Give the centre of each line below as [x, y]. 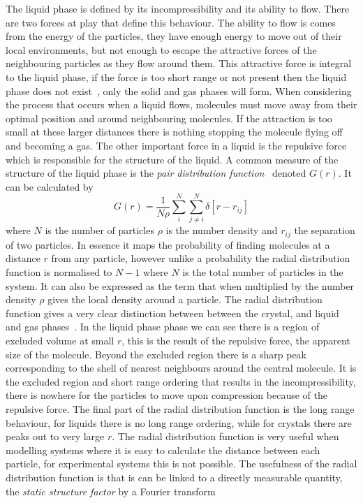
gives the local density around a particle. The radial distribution [185, 299]
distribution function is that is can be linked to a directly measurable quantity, [174, 477]
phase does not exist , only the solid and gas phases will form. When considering [179, 90]
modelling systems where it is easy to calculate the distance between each [163, 450]
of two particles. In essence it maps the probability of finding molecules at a [168, 244]
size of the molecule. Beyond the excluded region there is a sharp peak [156, 354]
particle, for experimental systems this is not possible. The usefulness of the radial [181, 464]
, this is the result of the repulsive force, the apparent [236, 341]
